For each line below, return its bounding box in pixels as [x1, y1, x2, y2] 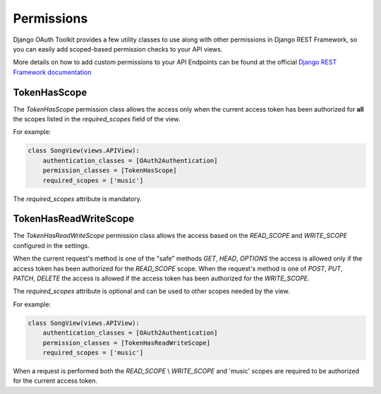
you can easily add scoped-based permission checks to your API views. [13, 44, 223, 53]
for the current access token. [13, 376, 98, 385]
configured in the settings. [13, 241, 90, 250]
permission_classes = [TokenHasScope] [42, 167, 177, 174]
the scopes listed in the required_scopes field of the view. [13, 115, 181, 124]
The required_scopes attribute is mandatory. [13, 194, 142, 203]
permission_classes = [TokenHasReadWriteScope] [42, 339, 211, 347]
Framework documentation [13, 68, 92, 76]
